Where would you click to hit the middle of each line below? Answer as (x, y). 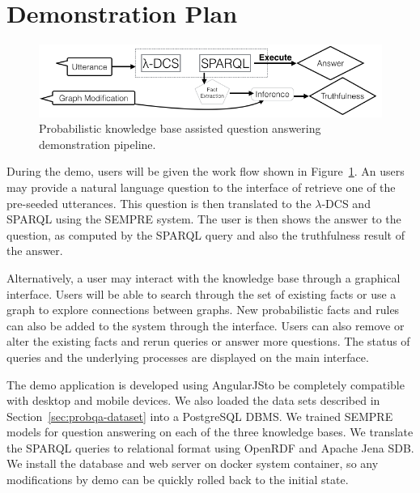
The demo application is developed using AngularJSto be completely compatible (206, 384)
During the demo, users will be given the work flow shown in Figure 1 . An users (206, 171)
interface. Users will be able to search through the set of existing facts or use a (202, 293)
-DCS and (346, 203)
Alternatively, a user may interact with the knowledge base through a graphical (204, 277)
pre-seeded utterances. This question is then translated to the (159, 203)
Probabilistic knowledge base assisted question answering (180, 128)
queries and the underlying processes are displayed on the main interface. (188, 357)
